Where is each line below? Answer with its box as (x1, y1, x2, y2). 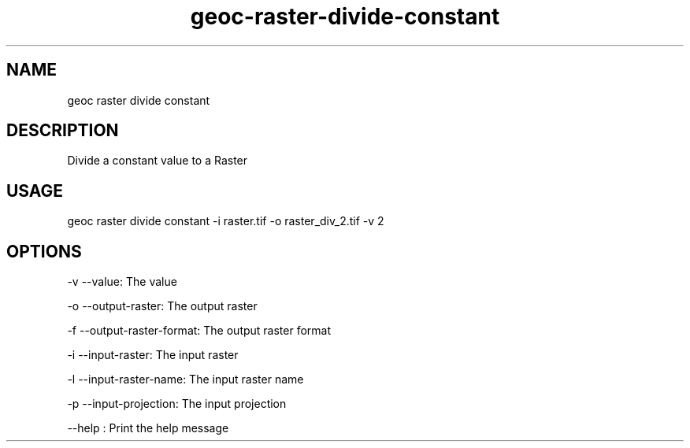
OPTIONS (6, 241, 82, 261)
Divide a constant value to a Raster (67, 154, 248, 168)
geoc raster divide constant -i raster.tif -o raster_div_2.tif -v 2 (67, 214, 384, 228)
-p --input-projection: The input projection (67, 397, 287, 411)
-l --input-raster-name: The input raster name (67, 372, 304, 387)
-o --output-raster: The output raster (67, 299, 258, 313)
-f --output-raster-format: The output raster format (67, 324, 332, 338)
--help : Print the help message (67, 421, 229, 435)
